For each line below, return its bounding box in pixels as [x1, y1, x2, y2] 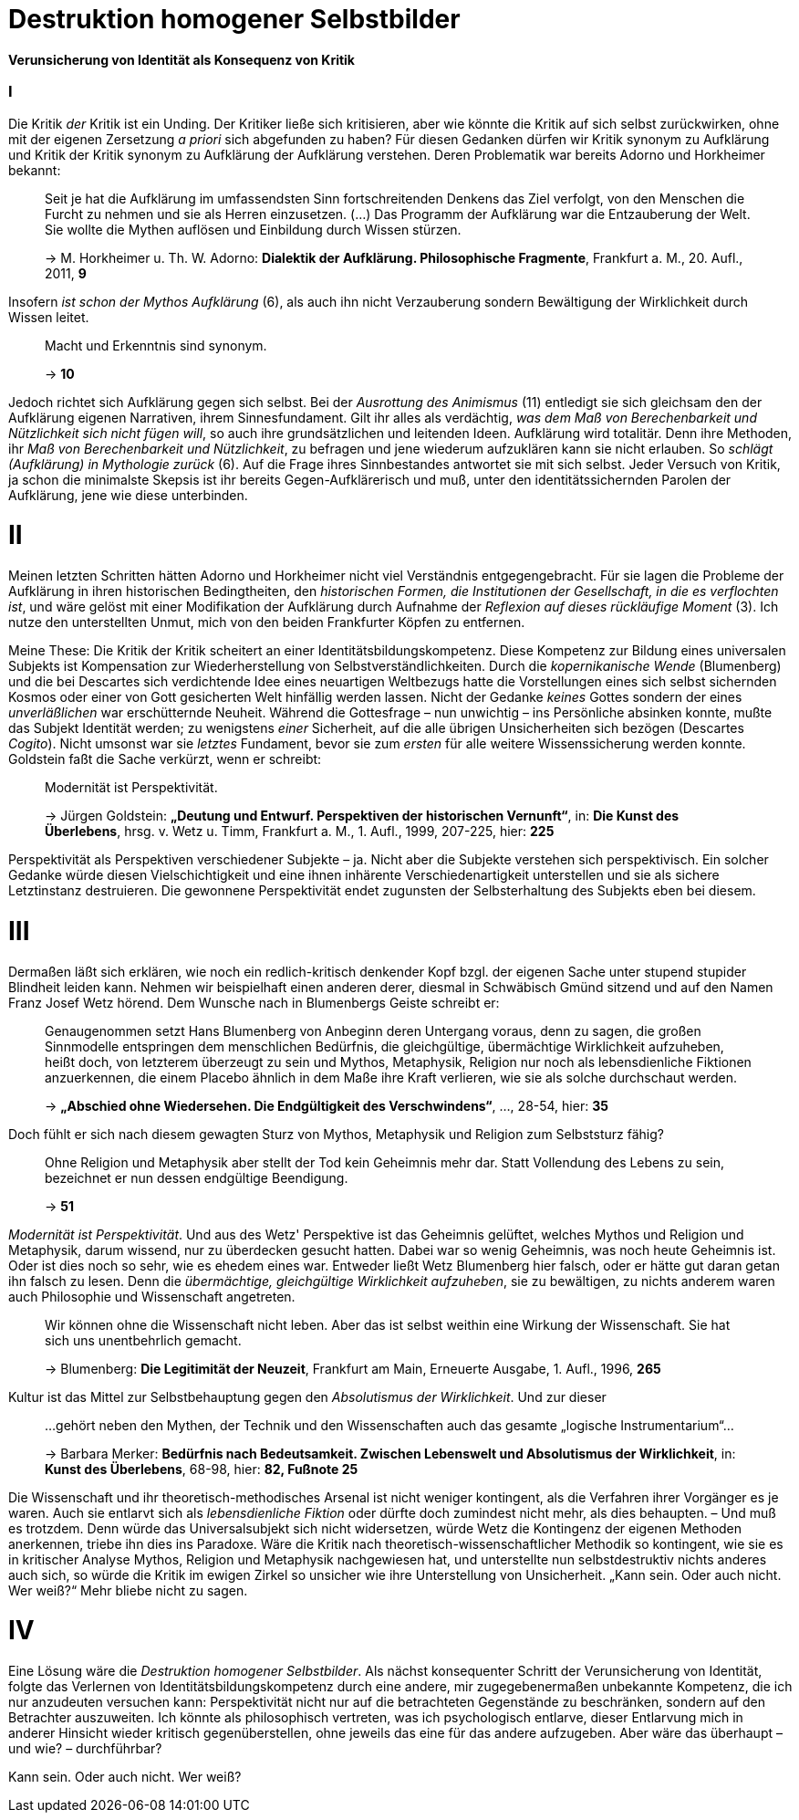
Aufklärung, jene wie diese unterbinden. [8, 486, 248, 503]
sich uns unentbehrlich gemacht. [45, 1332, 242, 1348]
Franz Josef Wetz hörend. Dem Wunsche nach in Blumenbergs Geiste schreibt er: [8, 994, 500, 1010]
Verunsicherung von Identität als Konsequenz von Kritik [8, 51, 355, 68]
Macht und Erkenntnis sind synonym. [45, 337, 267, 353]
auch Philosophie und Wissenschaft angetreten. [8, 1288, 296, 1304]
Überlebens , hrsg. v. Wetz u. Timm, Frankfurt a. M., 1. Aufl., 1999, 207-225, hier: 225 [45, 823, 555, 839]
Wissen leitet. [8, 309, 89, 325]
